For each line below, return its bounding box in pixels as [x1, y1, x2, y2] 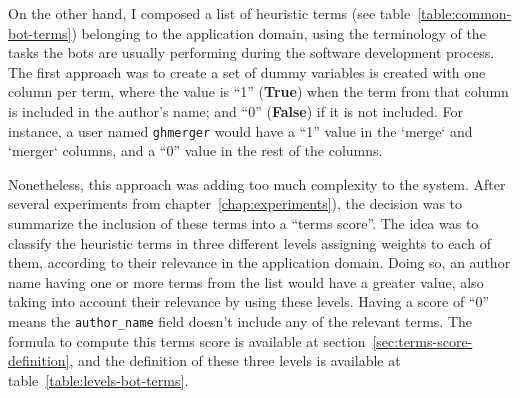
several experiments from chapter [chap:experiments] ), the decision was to [8, 193, 463, 214]
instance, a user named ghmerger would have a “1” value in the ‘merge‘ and [8, 120, 473, 141]
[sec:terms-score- [372, 330, 473, 351]
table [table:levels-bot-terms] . [8, 369, 189, 390]
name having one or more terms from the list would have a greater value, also [8, 271, 484, 292]
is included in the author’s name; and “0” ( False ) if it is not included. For [8, 100, 463, 121]
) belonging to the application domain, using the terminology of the [71, 22, 486, 43]
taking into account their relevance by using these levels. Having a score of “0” [8, 291, 490, 312]
